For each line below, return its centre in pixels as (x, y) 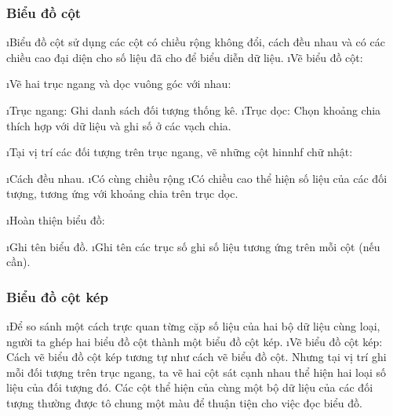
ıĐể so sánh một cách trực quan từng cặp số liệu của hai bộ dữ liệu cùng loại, (193, 325)
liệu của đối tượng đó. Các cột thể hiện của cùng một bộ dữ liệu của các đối (190, 387)
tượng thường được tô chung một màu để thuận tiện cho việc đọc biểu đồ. (184, 402)
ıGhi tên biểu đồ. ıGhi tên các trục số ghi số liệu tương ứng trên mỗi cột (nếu (193, 246)
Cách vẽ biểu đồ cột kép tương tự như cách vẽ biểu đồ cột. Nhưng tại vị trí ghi (196, 357)
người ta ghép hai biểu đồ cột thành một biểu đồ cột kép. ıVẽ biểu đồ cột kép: (195, 341)
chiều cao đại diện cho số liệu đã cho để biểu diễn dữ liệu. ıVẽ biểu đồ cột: (185, 57)
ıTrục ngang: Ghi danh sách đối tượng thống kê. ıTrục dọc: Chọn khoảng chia (194, 110)
